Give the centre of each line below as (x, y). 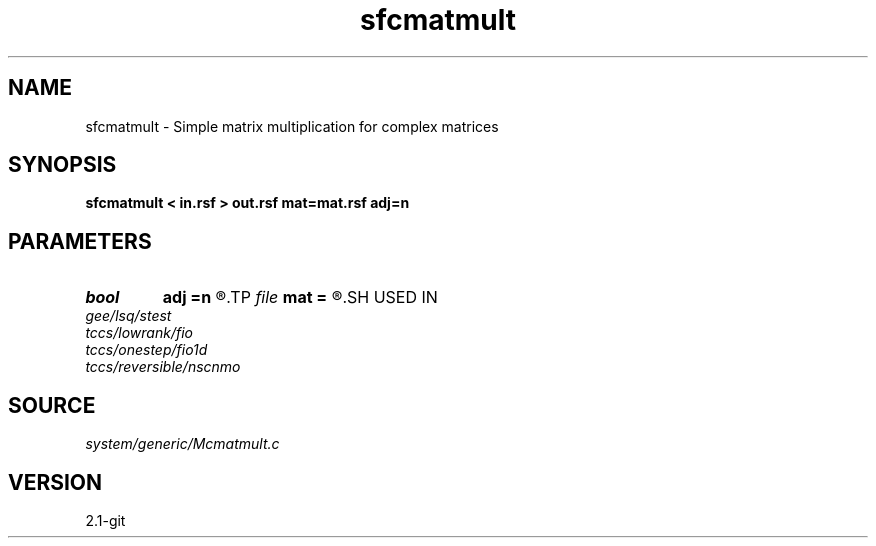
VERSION (55, 482)
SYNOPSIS (62, 165)
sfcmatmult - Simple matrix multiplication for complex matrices (292, 126)
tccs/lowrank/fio (139, 333)
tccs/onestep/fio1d (146, 350)
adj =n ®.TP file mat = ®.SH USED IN (300, 297)
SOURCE (52, 405)
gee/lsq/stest (128, 316)
